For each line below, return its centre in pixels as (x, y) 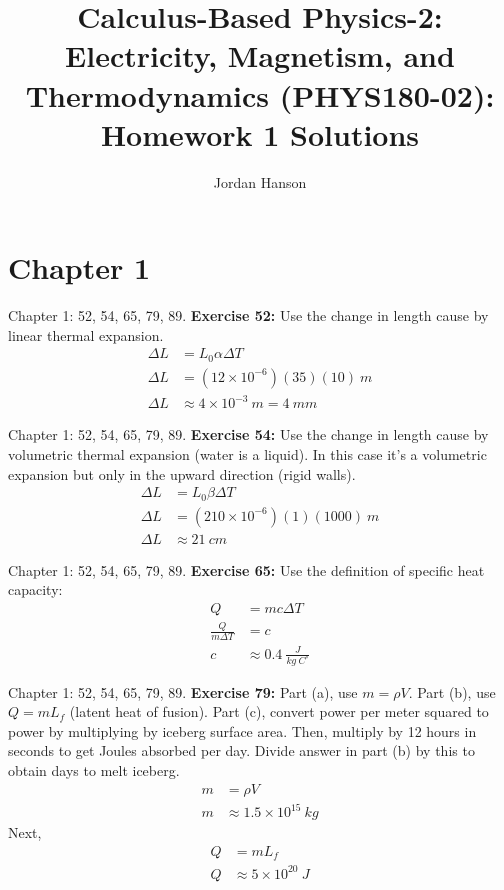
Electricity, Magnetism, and (260, 55)
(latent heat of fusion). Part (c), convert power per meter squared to (279, 711)
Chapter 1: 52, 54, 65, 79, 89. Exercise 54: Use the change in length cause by (248, 434)
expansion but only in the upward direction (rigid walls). (182, 473)
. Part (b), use (452, 691)
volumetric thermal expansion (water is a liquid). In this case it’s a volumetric (247, 454)
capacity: (35, 589)
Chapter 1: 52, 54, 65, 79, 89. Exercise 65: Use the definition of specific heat (246, 569)
